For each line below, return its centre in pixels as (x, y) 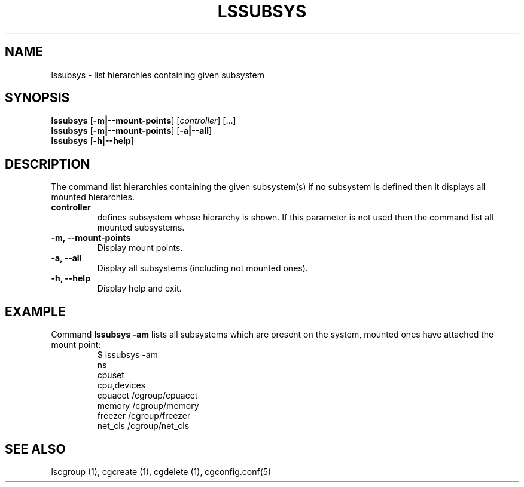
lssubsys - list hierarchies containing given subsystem (158, 75)
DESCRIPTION (48, 164)
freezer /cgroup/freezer (144, 416)
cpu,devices (121, 385)
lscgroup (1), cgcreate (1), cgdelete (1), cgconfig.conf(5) (161, 471)
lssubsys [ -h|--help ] (92, 141)
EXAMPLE (35, 311)
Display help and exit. (139, 289)
